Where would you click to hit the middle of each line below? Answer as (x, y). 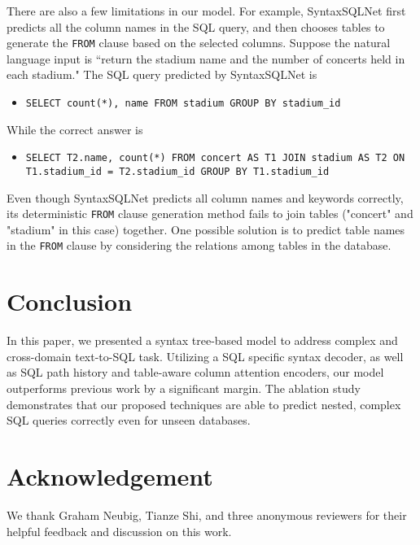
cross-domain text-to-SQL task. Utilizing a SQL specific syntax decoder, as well (205, 356)
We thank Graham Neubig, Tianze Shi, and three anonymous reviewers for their (207, 514)
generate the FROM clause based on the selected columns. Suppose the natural (199, 43)
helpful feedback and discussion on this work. (119, 531)
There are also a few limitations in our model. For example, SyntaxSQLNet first (206, 11)
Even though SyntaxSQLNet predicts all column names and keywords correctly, (205, 197)
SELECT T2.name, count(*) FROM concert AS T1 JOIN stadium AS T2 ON (215, 158)
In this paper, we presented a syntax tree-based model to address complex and (202, 340)
